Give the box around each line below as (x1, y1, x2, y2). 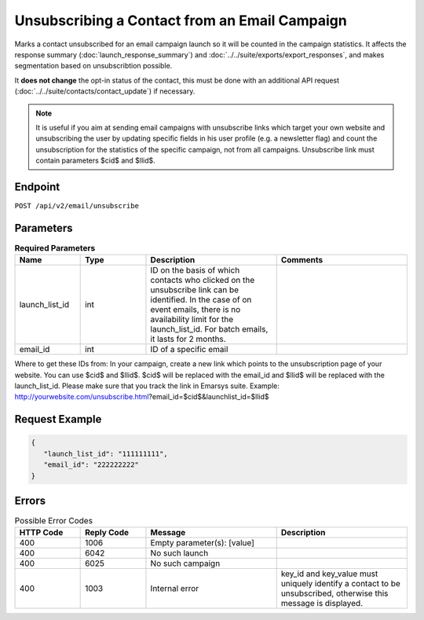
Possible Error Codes (14, 515, 93, 526)
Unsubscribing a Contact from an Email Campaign (14, 12, 347, 29)
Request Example (14, 413, 102, 426)
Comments (280, 255, 323, 266)
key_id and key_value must (280, 568, 378, 579)
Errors (14, 494, 46, 507)
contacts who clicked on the (150, 275, 255, 286)
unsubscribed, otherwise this (280, 588, 389, 599)
